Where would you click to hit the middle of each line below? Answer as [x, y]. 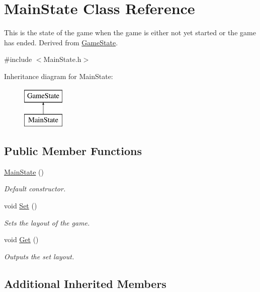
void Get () [21, 239]
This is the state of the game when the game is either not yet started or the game [130, 32]
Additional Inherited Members [85, 283]
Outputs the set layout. [39, 256]
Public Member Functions [73, 151]
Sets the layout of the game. [47, 222]
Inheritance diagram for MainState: [59, 76]
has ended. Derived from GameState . [61, 42]
